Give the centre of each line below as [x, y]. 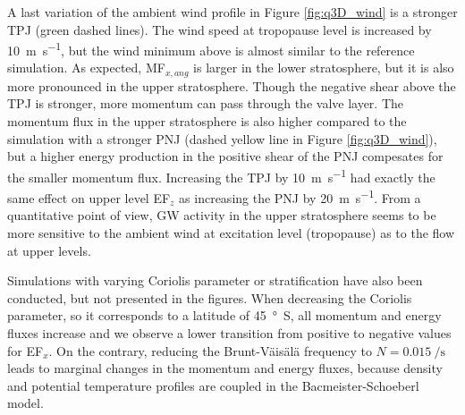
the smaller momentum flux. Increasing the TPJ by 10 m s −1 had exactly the [221, 175]
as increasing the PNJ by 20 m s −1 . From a [300, 196]
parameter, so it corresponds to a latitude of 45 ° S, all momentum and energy [224, 315]
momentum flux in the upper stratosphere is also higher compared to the [207, 121]
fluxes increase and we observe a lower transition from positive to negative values [229, 332]
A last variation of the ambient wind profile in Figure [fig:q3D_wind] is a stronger [232, 12]
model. [25, 403]
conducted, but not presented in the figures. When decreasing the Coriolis [210, 297]
